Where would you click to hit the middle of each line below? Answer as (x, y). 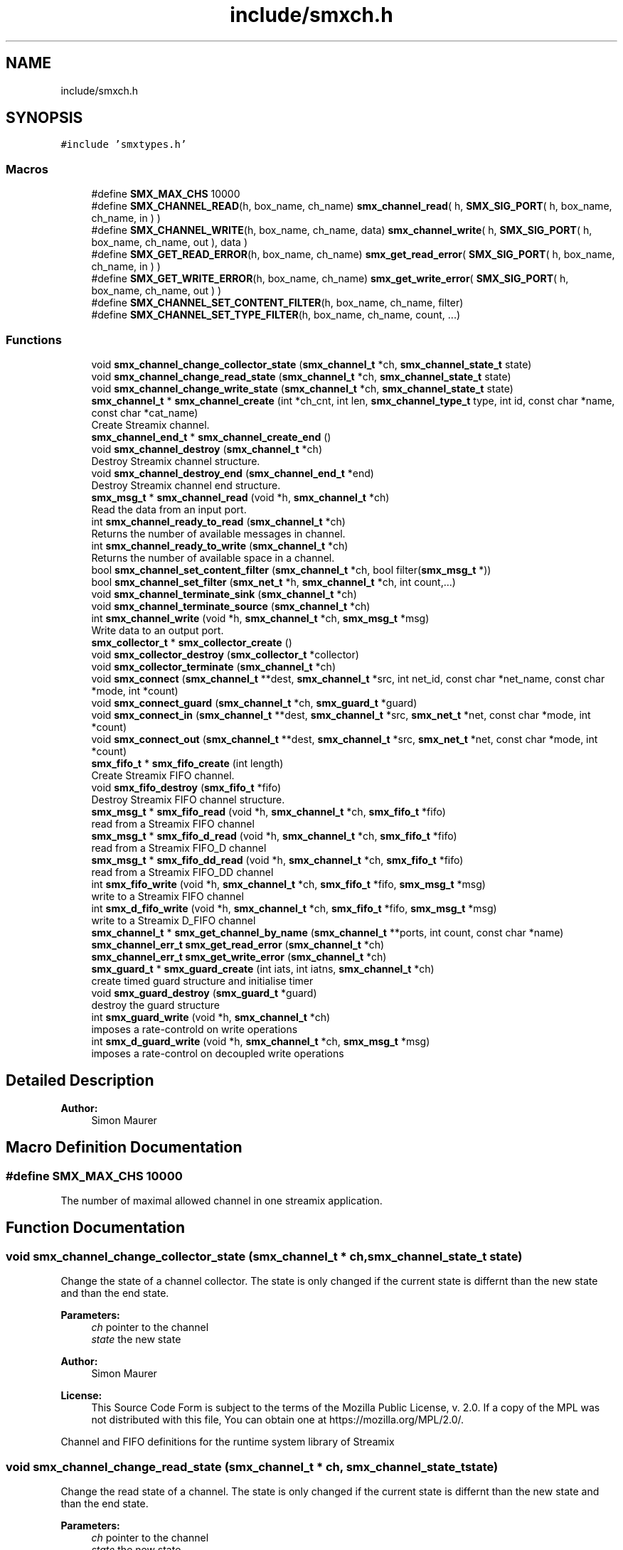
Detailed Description (80, 1081)
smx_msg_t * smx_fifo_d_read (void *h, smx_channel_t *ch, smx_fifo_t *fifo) (274, 835)
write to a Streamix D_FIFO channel (174, 920)
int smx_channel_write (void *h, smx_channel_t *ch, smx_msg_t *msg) (260, 618)
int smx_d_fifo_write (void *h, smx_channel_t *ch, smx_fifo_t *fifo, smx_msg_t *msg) (294, 908)
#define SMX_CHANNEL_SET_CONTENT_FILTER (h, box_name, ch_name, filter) (277, 303)
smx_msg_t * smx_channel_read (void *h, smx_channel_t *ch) (240, 497)
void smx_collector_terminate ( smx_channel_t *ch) (213, 666)
